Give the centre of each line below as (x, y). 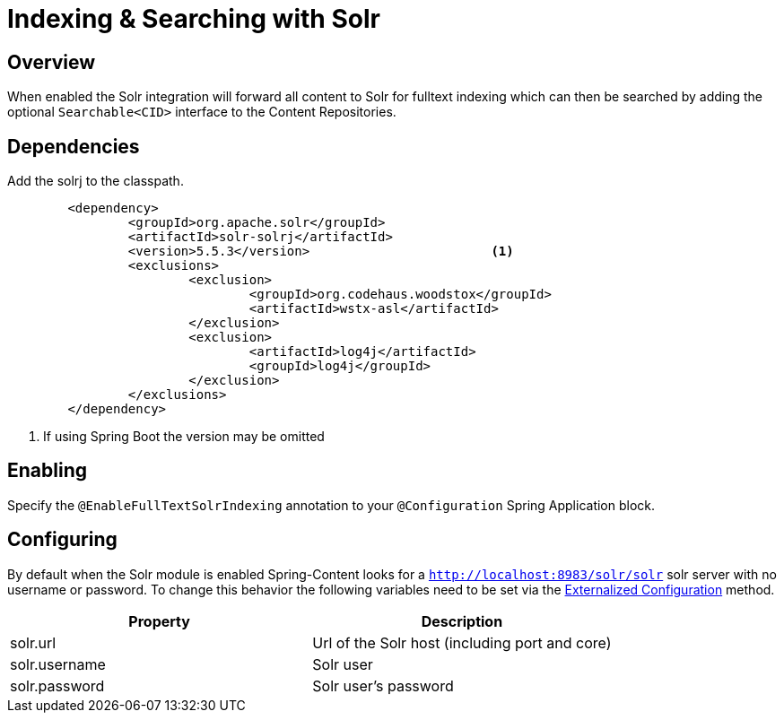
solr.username (58, 664)
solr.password (57, 685)
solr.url (33, 642)
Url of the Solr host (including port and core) (462, 642)
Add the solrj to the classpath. (96, 181)
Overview (52, 62)
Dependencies (74, 146)
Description (462, 621)
